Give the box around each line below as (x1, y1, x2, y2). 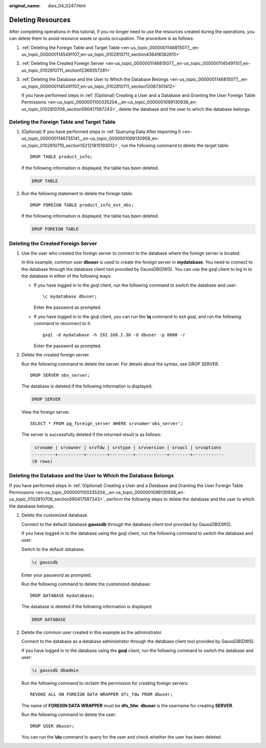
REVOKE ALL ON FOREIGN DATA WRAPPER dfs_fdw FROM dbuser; (30, 692, 173, 697)
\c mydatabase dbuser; (42, 293, 98, 299)
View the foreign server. (21, 409, 70, 415)
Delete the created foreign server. (21, 352, 90, 358)
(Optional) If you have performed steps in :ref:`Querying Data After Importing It (21, 129, 181, 134)
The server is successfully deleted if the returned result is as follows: (21, 431, 162, 438)
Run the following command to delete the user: (21, 712, 117, 717)
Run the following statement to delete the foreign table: (21, 191, 133, 196)
